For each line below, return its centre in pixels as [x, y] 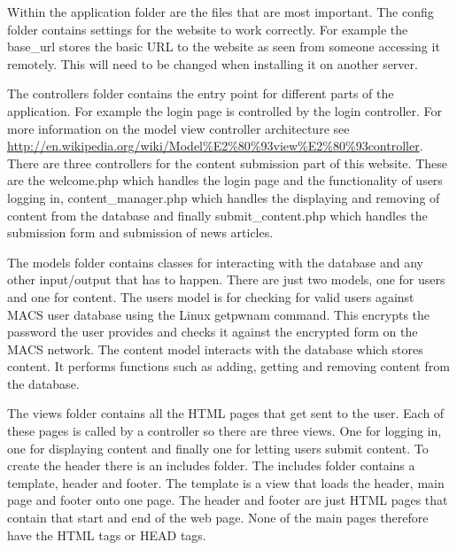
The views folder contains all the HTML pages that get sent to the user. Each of [226, 413]
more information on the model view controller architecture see [178, 128]
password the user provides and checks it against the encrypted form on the [213, 332]
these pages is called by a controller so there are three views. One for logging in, [225, 431]
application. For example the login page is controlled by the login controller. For [225, 110]
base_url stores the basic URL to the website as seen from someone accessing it [224, 46]
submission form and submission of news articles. [140, 232]
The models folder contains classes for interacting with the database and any [215, 262]
